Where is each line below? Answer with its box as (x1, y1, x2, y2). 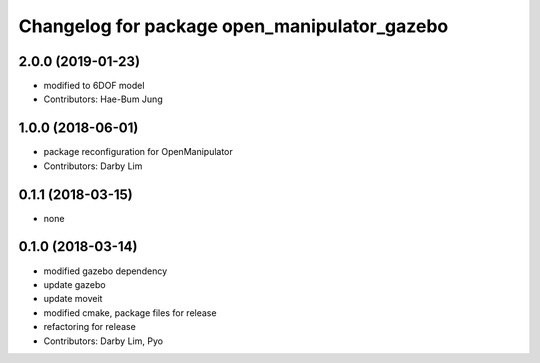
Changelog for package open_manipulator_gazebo (18, 15, 449, 37)
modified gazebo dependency (43, 265, 168, 277)
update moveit (43, 293, 103, 305)
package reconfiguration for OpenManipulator (43, 146, 234, 158)
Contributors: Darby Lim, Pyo (43, 335, 164, 347)
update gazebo (43, 278, 106, 290)
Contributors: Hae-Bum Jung (43, 93, 164, 105)
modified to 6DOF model (43, 80, 145, 92)
